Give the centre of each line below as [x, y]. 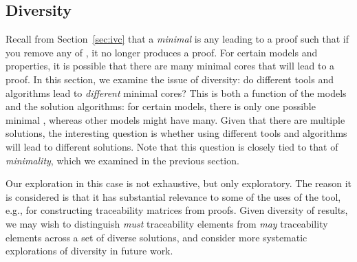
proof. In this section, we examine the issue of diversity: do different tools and [170, 79]
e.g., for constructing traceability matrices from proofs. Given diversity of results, [177, 210]
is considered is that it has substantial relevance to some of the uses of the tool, [173, 196]
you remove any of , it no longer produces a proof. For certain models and [162, 52]
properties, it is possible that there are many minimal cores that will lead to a [170, 66]
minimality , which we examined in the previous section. [122, 160]
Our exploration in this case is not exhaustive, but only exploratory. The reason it [179, 183]
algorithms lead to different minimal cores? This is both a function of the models [176, 92]
